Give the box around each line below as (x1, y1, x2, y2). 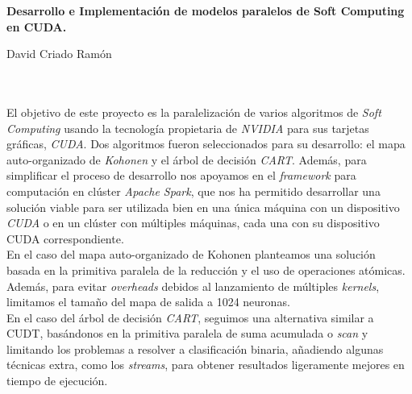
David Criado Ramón (6, 45, 112, 62)
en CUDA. (6, 18, 67, 35)
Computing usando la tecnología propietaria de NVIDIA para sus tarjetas (6, 119, 369, 136)
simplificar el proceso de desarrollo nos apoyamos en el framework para (6, 167, 356, 184)
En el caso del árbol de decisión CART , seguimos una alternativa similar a (6, 309, 374, 326)
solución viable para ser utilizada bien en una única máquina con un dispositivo (6, 198, 400, 215)
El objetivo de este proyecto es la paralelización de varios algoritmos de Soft (6, 103, 381, 120)
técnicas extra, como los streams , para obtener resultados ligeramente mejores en (6, 356, 405, 373)
